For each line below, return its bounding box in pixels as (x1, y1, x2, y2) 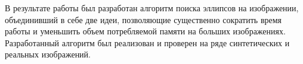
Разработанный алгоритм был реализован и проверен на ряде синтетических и (5, 36, 290, 49)
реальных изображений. (5, 48, 91, 60)
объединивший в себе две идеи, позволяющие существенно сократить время (5, 13, 282, 25)
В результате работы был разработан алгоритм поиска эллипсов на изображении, (5, 2, 299, 14)
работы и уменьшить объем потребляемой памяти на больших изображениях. (5, 25, 286, 37)
